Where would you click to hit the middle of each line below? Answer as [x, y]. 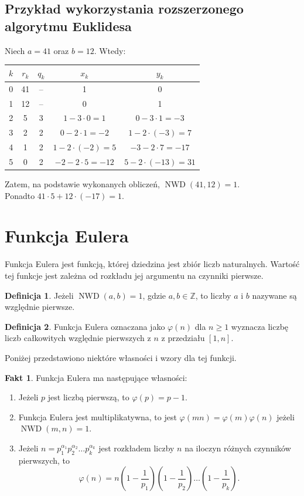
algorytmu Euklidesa [68, 26]
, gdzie [154, 295]
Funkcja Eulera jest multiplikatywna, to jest [98, 416]
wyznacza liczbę [260, 326]
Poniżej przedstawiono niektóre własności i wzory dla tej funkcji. [121, 357]
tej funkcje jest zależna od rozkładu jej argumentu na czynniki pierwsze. [134, 275]
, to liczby [213, 295]
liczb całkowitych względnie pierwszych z [78, 338]
